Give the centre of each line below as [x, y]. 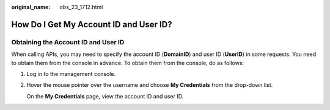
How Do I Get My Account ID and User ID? [92, 24]
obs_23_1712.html [81, 7]
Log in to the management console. [71, 74]
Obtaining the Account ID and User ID [68, 42]
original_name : [31, 7]
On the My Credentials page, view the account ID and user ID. [105, 96]
